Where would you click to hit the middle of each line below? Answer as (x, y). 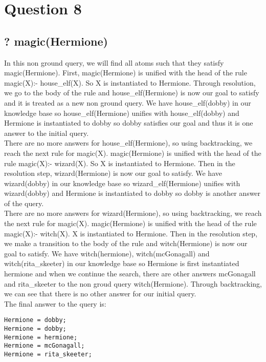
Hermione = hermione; (41, 337)
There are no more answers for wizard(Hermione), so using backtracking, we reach (133, 213)
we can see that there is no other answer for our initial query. (100, 294)
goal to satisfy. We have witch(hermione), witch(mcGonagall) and (107, 253)
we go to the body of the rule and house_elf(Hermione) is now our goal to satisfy (132, 93)
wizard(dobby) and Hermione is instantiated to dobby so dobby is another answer (132, 193)
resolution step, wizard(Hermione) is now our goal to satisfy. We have (113, 173)
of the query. (24, 203)
